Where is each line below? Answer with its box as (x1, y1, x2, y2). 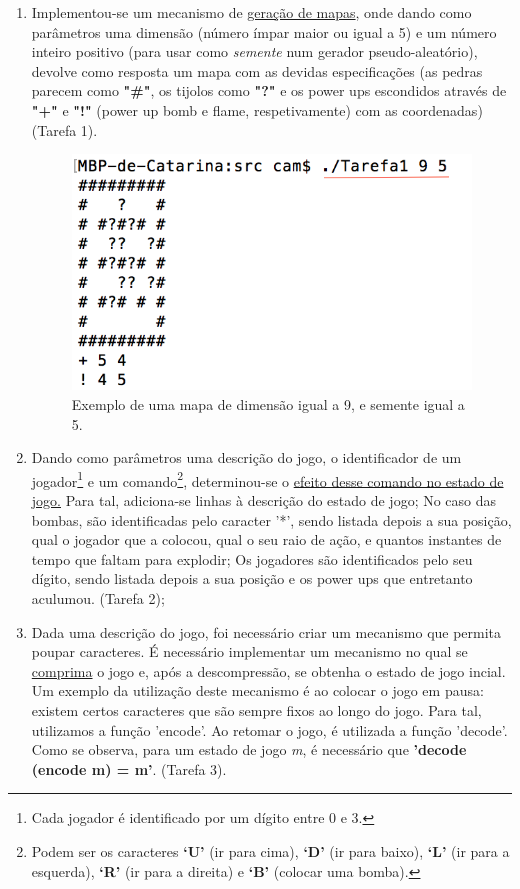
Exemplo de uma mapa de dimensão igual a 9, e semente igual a (71, 393, 465, 414)
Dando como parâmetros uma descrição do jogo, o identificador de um (31, 447, 462, 468)
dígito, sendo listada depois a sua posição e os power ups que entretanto (31, 568, 473, 589)
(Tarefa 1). (31, 119, 98, 140)
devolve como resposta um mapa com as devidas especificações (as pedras (31, 60, 483, 81)
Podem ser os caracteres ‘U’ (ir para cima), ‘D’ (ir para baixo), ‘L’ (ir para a (31, 840, 510, 861)
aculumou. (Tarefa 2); (31, 587, 165, 608)
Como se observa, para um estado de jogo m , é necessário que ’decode (31, 739, 467, 760)
